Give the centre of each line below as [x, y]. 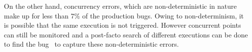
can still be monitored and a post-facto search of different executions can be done [126, 34]
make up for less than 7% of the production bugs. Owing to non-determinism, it [124, 15]
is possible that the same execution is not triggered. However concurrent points [123, 25]
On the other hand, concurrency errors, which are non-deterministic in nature [120, 6]
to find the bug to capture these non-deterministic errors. [92, 44]
